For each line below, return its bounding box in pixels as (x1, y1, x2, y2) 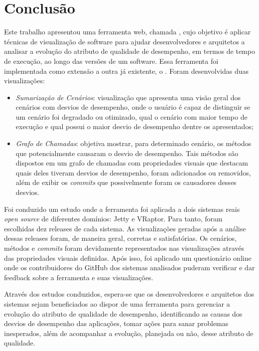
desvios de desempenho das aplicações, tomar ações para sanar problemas (4, 318, 229, 329)
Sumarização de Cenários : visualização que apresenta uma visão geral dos (15, 92, 241, 102)
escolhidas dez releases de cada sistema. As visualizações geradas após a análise (4, 223, 246, 233)
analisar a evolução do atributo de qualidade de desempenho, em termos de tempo (4, 46, 255, 56)
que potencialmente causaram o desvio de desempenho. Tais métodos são (15, 148, 239, 158)
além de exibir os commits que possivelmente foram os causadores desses (15, 177, 237, 187)
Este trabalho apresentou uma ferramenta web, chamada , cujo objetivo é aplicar (4, 26, 251, 37)
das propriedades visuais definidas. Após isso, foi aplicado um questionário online (4, 252, 252, 263)
